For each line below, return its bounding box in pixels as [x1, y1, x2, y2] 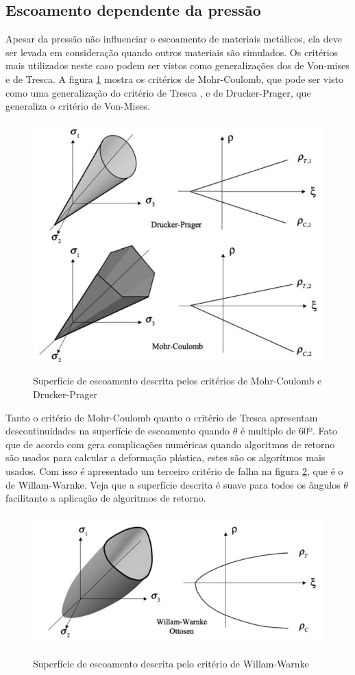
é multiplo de [240, 424, 296, 438]
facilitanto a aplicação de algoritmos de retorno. [5, 491, 206, 505]
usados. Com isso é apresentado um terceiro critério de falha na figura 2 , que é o [5, 463, 343, 478]
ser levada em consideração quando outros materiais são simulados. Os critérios [5, 45, 339, 59]
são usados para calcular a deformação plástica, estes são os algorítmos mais [5, 450, 326, 465]
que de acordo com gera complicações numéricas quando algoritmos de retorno [5, 437, 335, 451]
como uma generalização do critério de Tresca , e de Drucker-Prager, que [5, 85, 311, 99]
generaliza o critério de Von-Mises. [5, 99, 150, 113]
